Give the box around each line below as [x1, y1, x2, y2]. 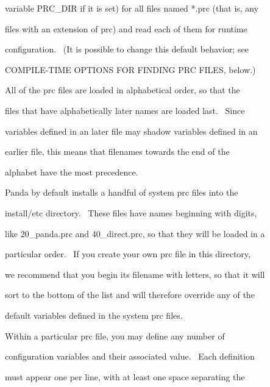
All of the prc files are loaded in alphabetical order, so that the [5, 83, 240, 96]
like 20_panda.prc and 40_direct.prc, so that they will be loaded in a [5, 227, 265, 240]
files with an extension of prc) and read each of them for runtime [5, 22, 247, 35]
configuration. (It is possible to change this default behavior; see [5, 43, 249, 55]
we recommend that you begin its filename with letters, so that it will [5, 268, 265, 280]
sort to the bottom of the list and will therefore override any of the [5, 288, 255, 301]
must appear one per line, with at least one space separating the [5, 370, 245, 383]
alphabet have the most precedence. [5, 165, 138, 178]
